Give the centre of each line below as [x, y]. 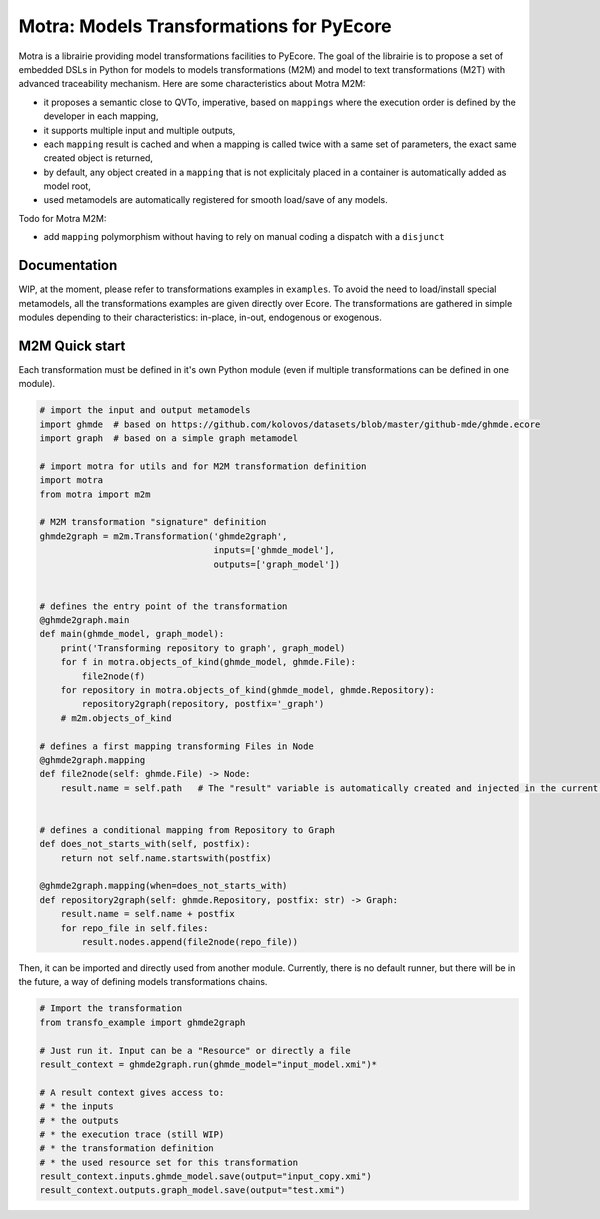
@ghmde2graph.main [84, 620]
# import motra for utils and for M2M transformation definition [203, 466]
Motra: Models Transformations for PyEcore [205, 26]
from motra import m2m [95, 494]
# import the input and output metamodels [145, 410]
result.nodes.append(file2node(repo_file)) [190, 942]
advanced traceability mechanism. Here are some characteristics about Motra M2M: [192, 84]
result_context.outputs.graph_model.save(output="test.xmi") [192, 1190]
